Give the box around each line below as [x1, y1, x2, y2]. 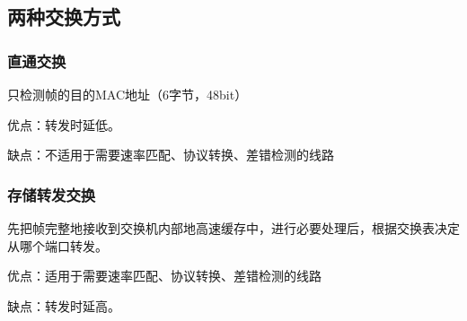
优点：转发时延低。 [7, 115, 120, 134]
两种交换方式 [7, 3, 120, 30]
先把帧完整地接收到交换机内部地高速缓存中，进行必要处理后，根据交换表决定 [7, 219, 460, 237]
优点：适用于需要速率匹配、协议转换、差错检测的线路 [7, 266, 322, 285]
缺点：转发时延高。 [7, 296, 120, 315]
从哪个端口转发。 [7, 236, 108, 255]
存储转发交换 [7, 183, 96, 205]
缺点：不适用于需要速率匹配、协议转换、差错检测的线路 [7, 145, 334, 164]
